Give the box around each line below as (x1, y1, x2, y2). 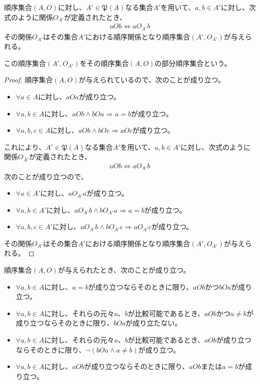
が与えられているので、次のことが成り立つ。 (78, 74, 225, 85)
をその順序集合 (79, 57, 129, 68)
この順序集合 (4, 57, 46, 68)
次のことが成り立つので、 (4, 171, 88, 181)
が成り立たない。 (125, 318, 182, 328)
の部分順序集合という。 (154, 57, 231, 68)
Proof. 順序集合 (4, 74, 53, 85)
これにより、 (4, 141, 46, 152)
